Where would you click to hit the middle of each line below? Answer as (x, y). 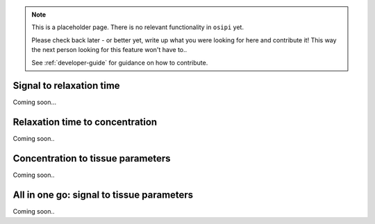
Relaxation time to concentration (85, 122)
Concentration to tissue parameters (92, 158)
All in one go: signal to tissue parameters (103, 195)
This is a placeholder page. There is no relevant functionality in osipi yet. (138, 27)
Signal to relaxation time (67, 86)
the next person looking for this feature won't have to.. (109, 50)
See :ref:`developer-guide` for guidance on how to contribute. (120, 62)
